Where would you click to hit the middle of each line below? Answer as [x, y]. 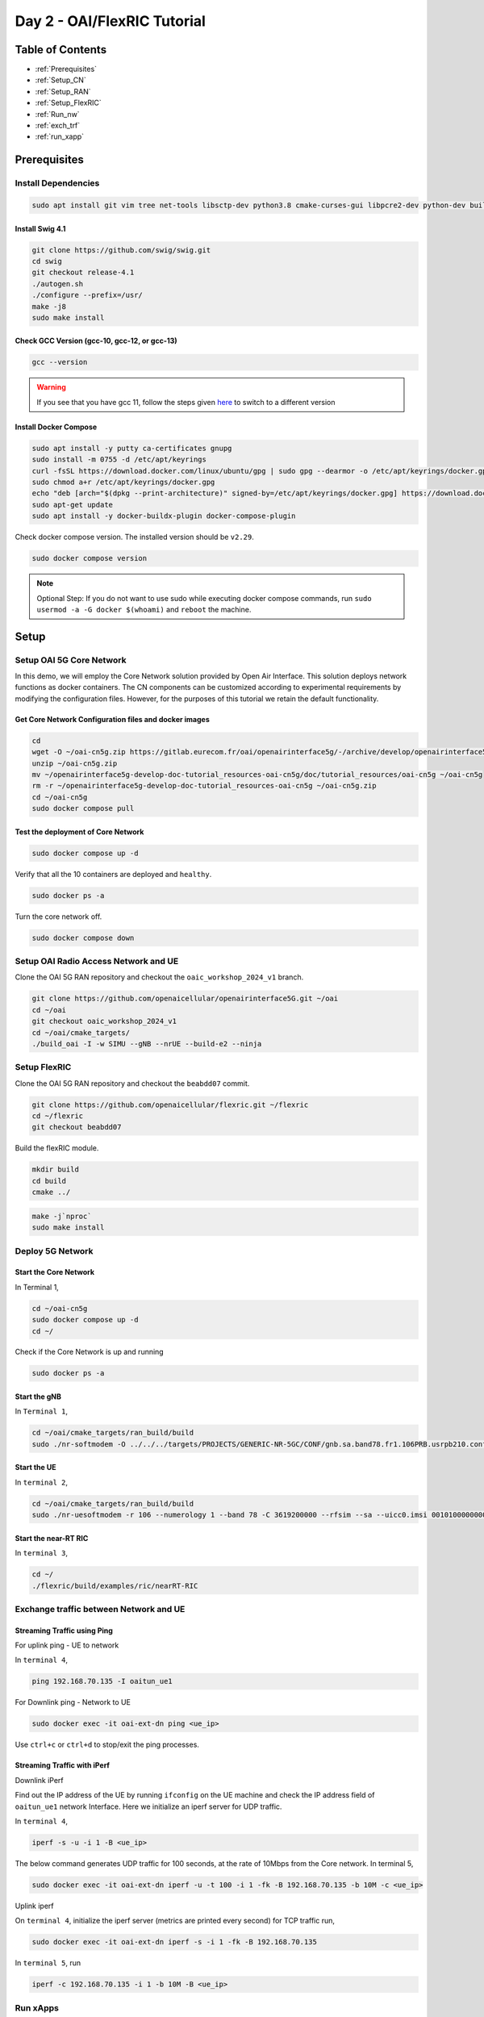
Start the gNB [38, 1397]
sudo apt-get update [72, 505]
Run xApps [37, 2007]
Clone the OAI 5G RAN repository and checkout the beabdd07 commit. [132, 1083]
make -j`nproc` [62, 1216]
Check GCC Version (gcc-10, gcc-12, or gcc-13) [96, 341]
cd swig [47, 261]
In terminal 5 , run [48, 1963]
